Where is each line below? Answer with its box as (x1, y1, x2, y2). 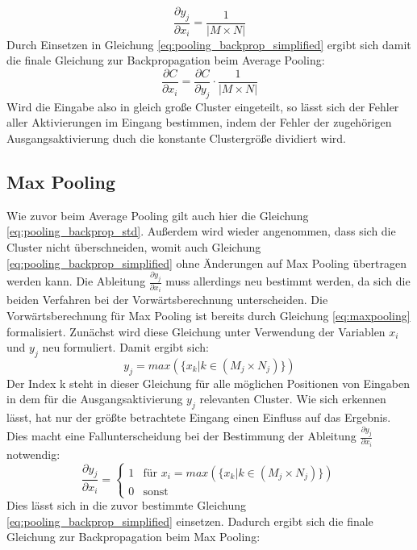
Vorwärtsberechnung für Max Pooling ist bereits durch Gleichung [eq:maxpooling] (6, 307, 411, 324)
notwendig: (6, 446, 60, 463)
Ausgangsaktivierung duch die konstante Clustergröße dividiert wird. (6, 130, 346, 147)
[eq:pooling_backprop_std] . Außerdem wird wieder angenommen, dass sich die (6, 223, 396, 240)
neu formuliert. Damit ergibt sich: (42, 339, 209, 356)
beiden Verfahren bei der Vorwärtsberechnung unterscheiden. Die (6, 291, 328, 308)
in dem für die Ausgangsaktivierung (6, 390, 183, 407)
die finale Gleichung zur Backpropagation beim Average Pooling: (6, 52, 325, 69)
